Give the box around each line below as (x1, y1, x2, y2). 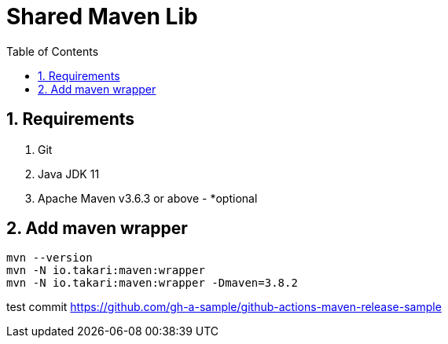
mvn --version (6, 251, 93, 265)
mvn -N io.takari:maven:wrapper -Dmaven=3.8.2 (6, 276, 298, 290)
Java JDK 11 (38, 167, 100, 181)
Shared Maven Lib (6, 3, 198, 30)
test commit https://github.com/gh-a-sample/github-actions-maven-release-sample (6, 300, 442, 314)
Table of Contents (6, 44, 99, 58)
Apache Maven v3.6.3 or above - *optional (38, 191, 258, 205)
